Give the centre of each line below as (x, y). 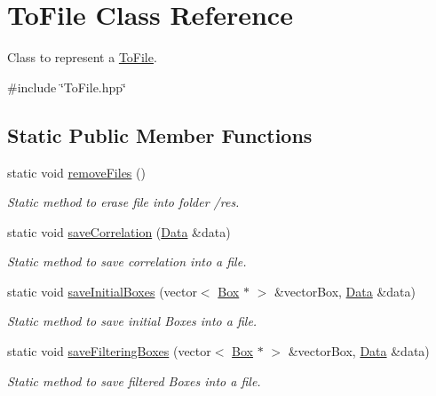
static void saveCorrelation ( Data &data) (119, 231)
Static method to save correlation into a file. (127, 261)
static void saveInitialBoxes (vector (102, 291)
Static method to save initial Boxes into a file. (132, 321)
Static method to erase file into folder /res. (123, 202)
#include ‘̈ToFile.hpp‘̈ (67, 87)
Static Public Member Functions (160, 135)
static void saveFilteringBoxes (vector (109, 351)
